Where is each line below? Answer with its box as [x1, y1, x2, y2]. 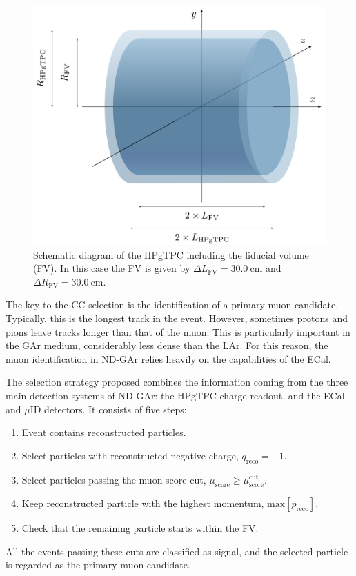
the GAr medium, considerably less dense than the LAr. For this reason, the [6, 338, 328, 352]
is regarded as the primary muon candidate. [6, 557, 190, 572]
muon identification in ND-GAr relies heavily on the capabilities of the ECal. [6, 351, 331, 366]
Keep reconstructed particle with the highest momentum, [21, 496, 264, 510]
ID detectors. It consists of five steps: [30, 401, 187, 416]
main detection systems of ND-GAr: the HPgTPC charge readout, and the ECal [6, 388, 345, 402]
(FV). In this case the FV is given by [33, 261, 190, 275]
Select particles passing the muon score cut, [21, 472, 206, 486]
